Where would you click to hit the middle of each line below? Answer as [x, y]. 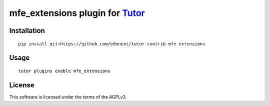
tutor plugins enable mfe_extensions [64, 71]
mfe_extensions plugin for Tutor [77, 13]
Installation [27, 31]
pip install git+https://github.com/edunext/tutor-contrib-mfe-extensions [112, 44]
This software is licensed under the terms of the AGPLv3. [68, 97]
